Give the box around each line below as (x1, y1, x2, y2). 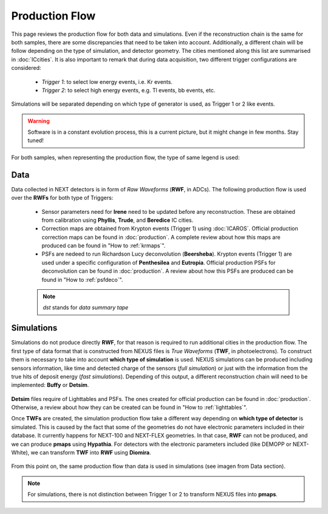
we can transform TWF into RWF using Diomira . (30, 449, 151, 456)
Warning (27, 117, 50, 125)
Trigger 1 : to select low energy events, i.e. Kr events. (41, 78, 173, 85)
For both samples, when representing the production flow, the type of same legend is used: (11, 154, 240, 161)
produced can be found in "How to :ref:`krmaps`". (41, 242, 166, 249)
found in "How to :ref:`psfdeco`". (41, 276, 123, 283)
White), (11, 449, 30, 456)
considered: (11, 64, 41, 72)
